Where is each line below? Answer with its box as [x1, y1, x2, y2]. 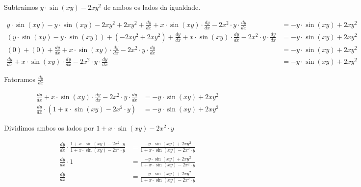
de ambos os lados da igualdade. [103, 2, 201, 12]
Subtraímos [4, 2, 38, 12]
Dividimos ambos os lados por [4, 123, 94, 133]
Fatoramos [4, 74, 36, 84]
